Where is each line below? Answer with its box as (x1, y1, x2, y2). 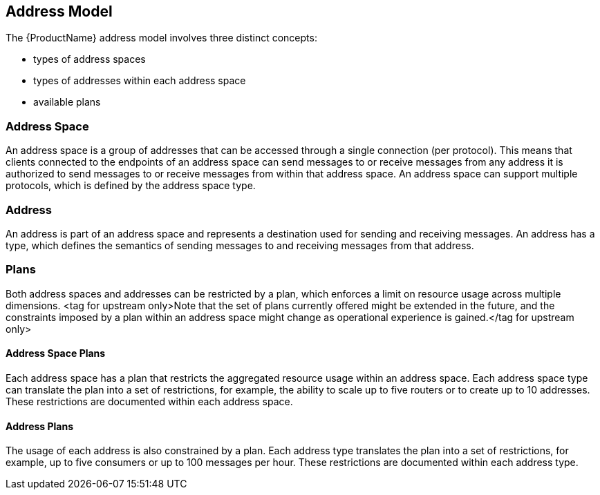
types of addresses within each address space (33, 75, 246, 87)
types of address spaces (33, 53, 146, 66)
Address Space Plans (6, 347, 106, 360)
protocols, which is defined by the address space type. (6, 179, 256, 192)
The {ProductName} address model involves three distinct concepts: (6, 32, 317, 44)
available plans (33, 96, 101, 108)
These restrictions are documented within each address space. (6, 395, 293, 407)
